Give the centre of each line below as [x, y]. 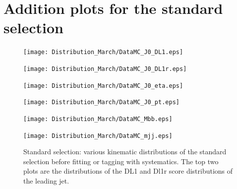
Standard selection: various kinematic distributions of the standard [125, 152]
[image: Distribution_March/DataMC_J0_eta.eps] [103, 86]
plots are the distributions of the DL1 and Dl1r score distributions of [128, 171]
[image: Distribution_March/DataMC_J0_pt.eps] [101, 102]
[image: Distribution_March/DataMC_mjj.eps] [98, 136]
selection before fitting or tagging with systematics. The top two [121, 161]
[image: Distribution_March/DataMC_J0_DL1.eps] [103, 52]
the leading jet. [46, 181]
